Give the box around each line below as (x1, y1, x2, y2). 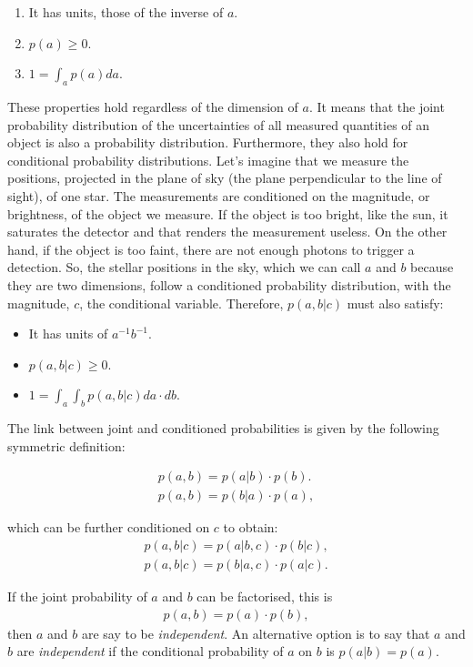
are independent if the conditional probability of (16, 642, 284, 661)
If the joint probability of (7, 587, 147, 605)
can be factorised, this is (196, 587, 333, 605)
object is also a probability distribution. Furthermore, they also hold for (7, 133, 408, 152)
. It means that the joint (308, 96, 445, 116)
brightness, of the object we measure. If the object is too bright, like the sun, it (7, 204, 448, 223)
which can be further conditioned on (7, 518, 210, 537)
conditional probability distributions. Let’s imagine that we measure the (7, 150, 409, 169)
